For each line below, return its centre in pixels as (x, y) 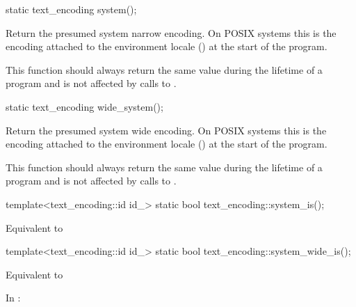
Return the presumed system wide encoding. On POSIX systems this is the (166, 130)
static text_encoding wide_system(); (84, 106)
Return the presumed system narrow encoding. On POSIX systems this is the (171, 32)
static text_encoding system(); (71, 9)
